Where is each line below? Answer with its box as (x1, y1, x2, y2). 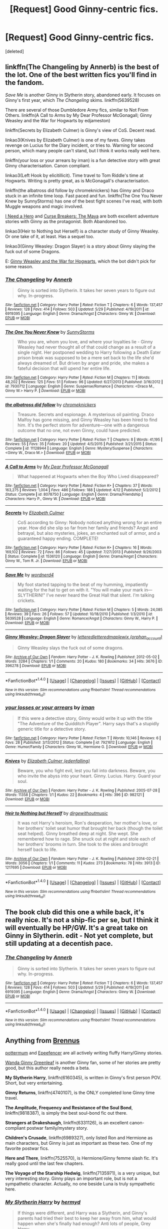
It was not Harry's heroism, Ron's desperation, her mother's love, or (17, 820, 157, 826)
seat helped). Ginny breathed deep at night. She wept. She (17, 831, 138, 837)
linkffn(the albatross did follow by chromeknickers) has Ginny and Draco (5, 187, 154, 193)
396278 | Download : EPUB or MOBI (5, 663, 66, 668)
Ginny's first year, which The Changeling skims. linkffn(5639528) (5, 97, 139, 103)
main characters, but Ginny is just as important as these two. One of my (5, 1140, 153, 1146)
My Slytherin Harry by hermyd (5, 1198, 81, 1205)
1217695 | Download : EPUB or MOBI (5, 865, 67, 870)
